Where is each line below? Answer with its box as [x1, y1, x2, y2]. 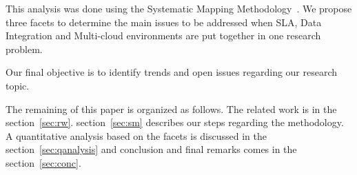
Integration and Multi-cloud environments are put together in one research [6, 28, 321, 43]
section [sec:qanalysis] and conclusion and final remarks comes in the [6, 142, 297, 156]
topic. [6, 78, 30, 92]
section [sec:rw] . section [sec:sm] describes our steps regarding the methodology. [6, 115, 344, 130]
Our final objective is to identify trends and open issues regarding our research [6, 65, 338, 79]
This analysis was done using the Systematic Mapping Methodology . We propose [6, 1, 352, 15]
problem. [6, 41, 43, 56]
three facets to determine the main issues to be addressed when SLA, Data [6, 14, 322, 29]
